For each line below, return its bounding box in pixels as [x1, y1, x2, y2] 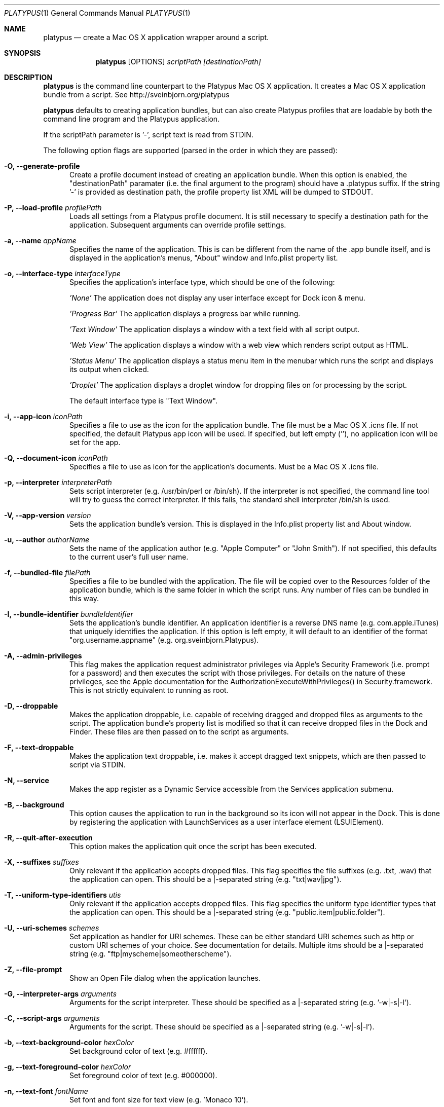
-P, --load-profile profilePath [4, 203, 102, 212]
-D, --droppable [4, 702, 58, 710]
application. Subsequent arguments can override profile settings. [69, 220, 286, 229]
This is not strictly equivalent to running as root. [69, 686, 229, 694]
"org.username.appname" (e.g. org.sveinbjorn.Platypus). [69, 636, 259, 644]
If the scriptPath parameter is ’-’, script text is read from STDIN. [43, 130, 253, 139]
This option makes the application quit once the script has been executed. [69, 842, 317, 851]
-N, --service [4, 776, 49, 785]
